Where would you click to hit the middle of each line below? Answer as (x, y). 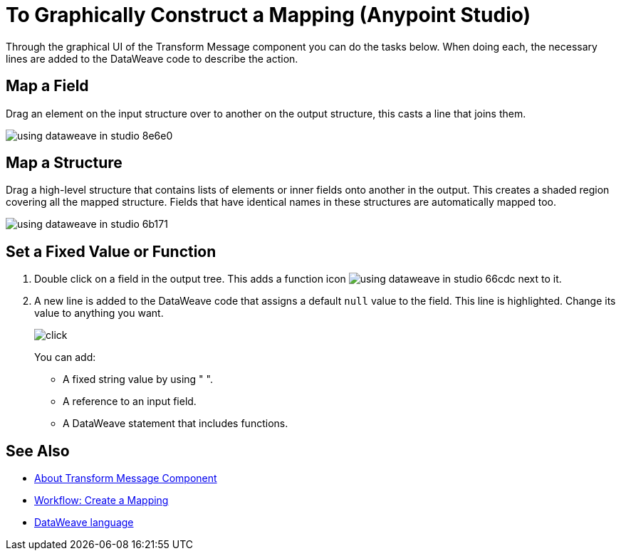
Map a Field (47, 86)
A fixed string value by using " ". (138, 379)
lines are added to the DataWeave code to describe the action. (152, 58)
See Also (38, 451)
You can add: (65, 357)
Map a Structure (64, 163)
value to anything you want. (99, 313)
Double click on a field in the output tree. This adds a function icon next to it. (298, 279)
